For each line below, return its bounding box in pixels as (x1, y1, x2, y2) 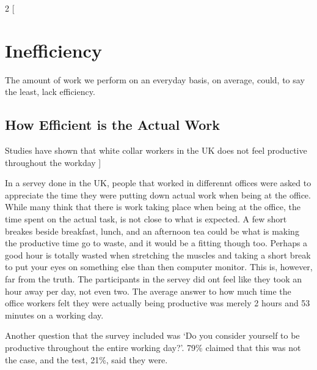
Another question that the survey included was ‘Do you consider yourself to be (5, 329, 300, 342)
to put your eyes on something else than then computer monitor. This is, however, (5, 260, 313, 273)
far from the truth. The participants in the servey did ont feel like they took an (5, 273, 302, 285)
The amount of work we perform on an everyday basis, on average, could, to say (5, 73, 305, 86)
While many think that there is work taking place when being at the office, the (5, 200, 301, 213)
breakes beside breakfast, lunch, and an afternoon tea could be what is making (5, 224, 299, 237)
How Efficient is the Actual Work (5, 115, 220, 134)
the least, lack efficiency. (5, 85, 95, 98)
